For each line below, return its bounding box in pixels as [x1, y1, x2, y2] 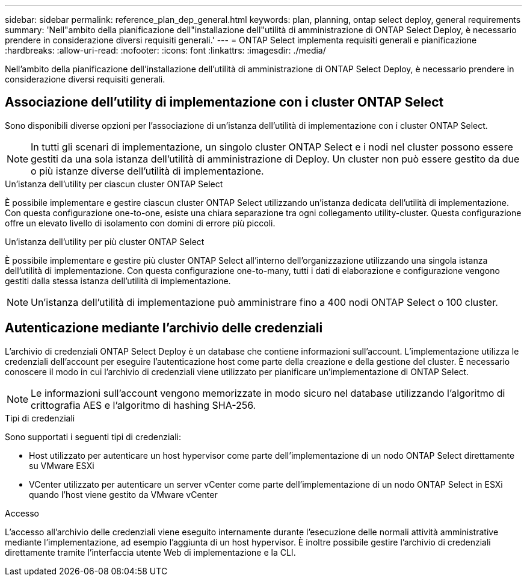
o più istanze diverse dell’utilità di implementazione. [31, 164, 264, 177]
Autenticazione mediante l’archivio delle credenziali [5, 320, 323, 336]
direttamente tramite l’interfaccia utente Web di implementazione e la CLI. [5, 547, 296, 558]
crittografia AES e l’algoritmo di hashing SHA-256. [31, 399, 256, 411]
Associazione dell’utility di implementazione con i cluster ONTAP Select [5, 95, 444, 110]
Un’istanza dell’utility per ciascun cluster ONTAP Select [5, 178, 223, 189]
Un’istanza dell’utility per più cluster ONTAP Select [5, 236, 205, 247]
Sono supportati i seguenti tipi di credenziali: [5, 431, 181, 442]
